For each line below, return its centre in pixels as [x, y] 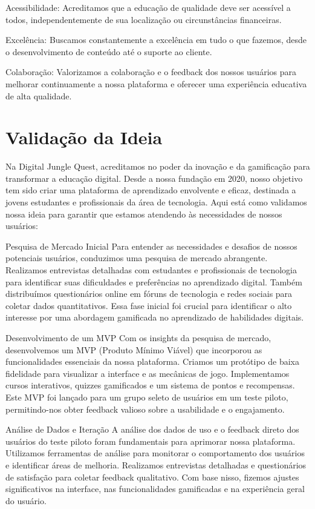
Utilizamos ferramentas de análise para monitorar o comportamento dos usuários [155, 453]
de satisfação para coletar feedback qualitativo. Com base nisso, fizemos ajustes [152, 477]
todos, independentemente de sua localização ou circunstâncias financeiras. [144, 19]
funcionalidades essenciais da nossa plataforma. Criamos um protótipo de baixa [153, 361]
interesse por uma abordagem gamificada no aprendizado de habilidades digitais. [155, 317]
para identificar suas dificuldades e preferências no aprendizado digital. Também [154, 281]
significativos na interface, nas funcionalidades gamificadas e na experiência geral [155, 489]
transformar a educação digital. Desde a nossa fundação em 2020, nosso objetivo [154, 178]
